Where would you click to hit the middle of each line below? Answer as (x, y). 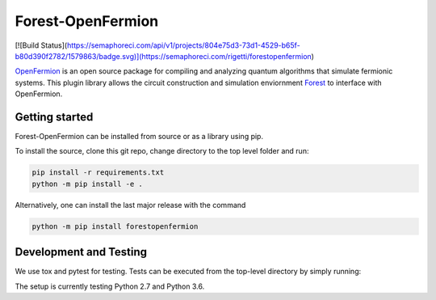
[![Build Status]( (41, 45)
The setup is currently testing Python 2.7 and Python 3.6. (110, 286)
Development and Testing (81, 252)
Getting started (54, 117)
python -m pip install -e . (87, 184)
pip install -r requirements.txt (98, 173)
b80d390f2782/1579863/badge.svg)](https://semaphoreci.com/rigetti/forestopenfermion (163, 56)
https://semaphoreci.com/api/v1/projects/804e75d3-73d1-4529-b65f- (183, 45)
